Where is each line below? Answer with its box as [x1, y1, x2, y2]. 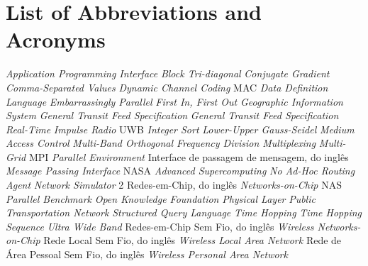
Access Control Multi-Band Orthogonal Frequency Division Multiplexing [6, 135, 316, 150]
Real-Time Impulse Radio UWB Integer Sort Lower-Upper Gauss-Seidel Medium [6, 121, 355, 136]
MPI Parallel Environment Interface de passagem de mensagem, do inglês [28, 149, 349, 164]
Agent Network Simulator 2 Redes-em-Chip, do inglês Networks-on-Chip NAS [6, 177, 342, 192]
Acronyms [6, 25, 106, 54]
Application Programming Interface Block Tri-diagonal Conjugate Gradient [6, 66, 330, 81]
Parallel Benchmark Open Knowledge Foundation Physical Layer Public [6, 191, 316, 206]
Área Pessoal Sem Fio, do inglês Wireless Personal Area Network [6, 247, 288, 262]
